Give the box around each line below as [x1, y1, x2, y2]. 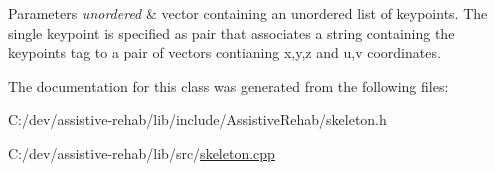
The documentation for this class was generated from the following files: [8, 75, 449, 96]
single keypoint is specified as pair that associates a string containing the [8, 22, 455, 43]
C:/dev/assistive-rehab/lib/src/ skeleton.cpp [8, 142, 275, 163]
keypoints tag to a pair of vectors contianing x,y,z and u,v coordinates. [8, 42, 441, 63]
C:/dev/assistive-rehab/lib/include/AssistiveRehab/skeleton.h [8, 109, 387, 130]
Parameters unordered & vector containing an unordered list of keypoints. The [8, 3, 488, 23]
